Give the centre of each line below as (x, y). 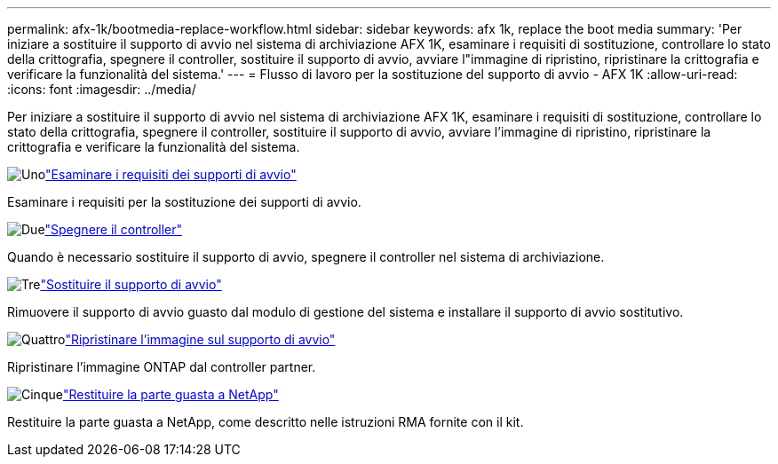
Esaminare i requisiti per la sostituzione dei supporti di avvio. (184, 202)
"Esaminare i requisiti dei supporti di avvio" (171, 174)
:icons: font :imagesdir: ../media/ (102, 89)
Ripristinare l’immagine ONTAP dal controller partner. (162, 367)
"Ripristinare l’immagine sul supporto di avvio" (200, 339)
